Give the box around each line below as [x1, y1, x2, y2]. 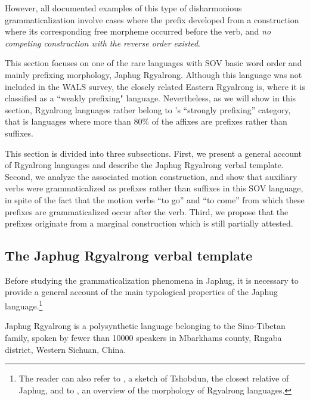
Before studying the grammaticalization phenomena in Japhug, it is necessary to [5, 274, 299, 286]
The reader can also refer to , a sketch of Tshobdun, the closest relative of [18, 372, 289, 385]
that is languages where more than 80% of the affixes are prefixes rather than [5, 115, 287, 128]
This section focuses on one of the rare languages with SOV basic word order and [5, 57, 302, 69]
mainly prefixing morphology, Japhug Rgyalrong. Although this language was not [5, 68, 302, 80]
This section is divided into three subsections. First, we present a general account [5, 147, 302, 159]
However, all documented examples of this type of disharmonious [5, 2, 242, 14]
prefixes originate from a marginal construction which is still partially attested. [5, 217, 293, 230]
